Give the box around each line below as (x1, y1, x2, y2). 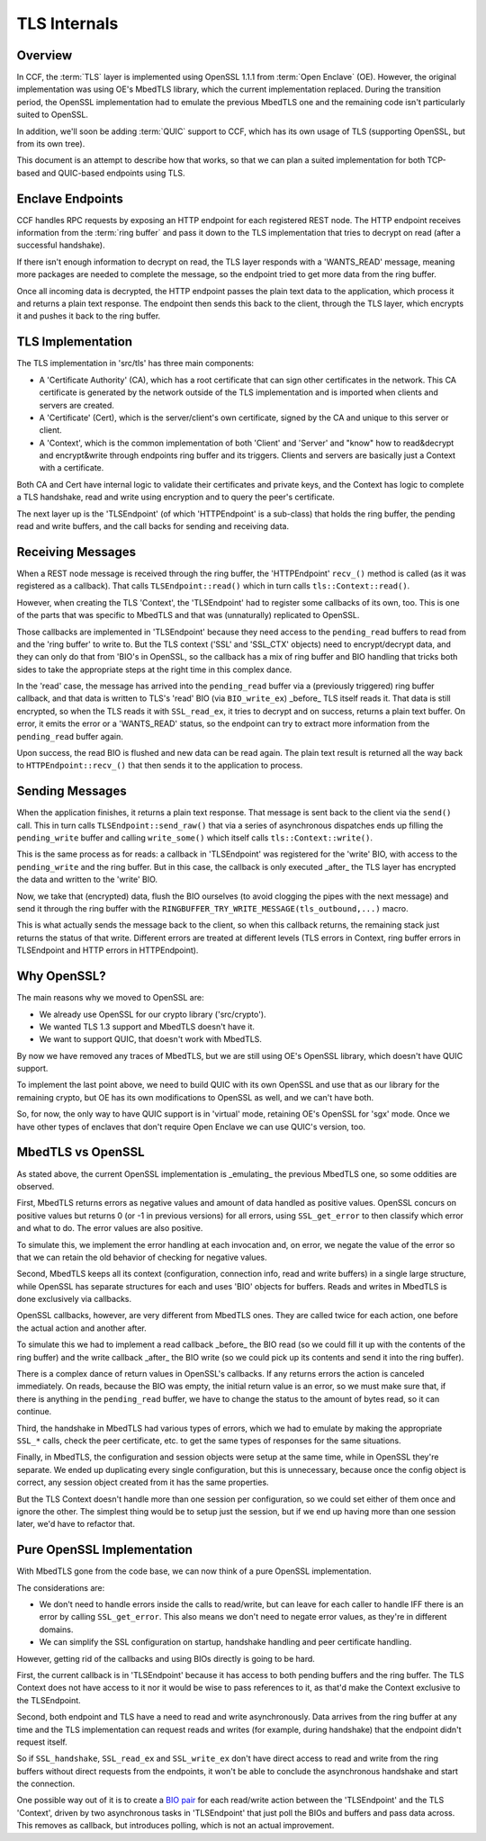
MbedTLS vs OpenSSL (16, 1145, 145, 1160)
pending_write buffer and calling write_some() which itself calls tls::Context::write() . (16, 832, 373, 843)
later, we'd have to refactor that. (16, 1519, 135, 1530)
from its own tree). (16, 139, 85, 149)
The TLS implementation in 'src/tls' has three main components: (16, 358, 255, 369)
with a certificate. (39, 462, 104, 473)
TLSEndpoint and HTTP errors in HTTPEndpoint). (16, 945, 199, 956)
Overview (16, 48, 73, 63)
